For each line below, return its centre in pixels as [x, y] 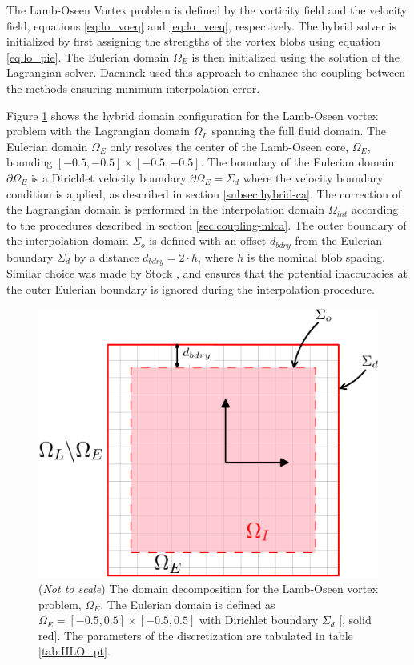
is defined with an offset [208, 240]
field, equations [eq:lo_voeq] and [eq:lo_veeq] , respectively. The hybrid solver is [201, 25]
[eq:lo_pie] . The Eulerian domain [88, 56]
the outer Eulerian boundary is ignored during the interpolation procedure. [191, 288]
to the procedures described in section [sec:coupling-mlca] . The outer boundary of [207, 224]
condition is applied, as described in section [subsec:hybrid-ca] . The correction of [204, 193]
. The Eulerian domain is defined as [188, 604]
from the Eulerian [339, 240]
